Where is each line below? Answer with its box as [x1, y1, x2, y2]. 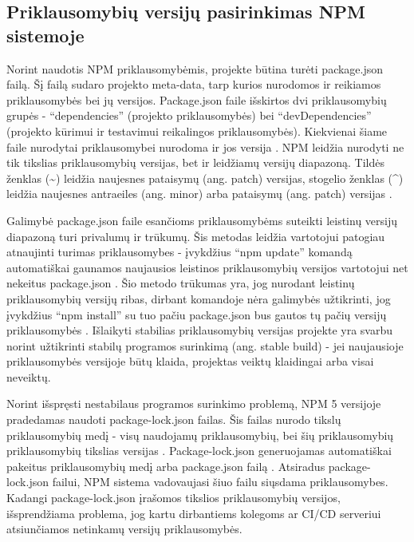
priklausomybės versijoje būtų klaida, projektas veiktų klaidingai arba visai [6, 353, 374, 370]
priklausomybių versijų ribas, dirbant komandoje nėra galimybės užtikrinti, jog [6, 290, 391, 307]
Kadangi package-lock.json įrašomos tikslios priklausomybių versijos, [6, 489, 341, 506]
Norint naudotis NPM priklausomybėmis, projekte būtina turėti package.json [6, 60, 384, 77]
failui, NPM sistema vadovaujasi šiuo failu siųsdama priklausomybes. [52, 473, 388, 490]
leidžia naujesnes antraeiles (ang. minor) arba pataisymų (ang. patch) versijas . [6, 185, 392, 202]
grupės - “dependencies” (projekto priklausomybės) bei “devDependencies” [6, 107, 372, 124]
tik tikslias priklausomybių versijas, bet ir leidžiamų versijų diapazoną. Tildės [6, 154, 385, 171]
